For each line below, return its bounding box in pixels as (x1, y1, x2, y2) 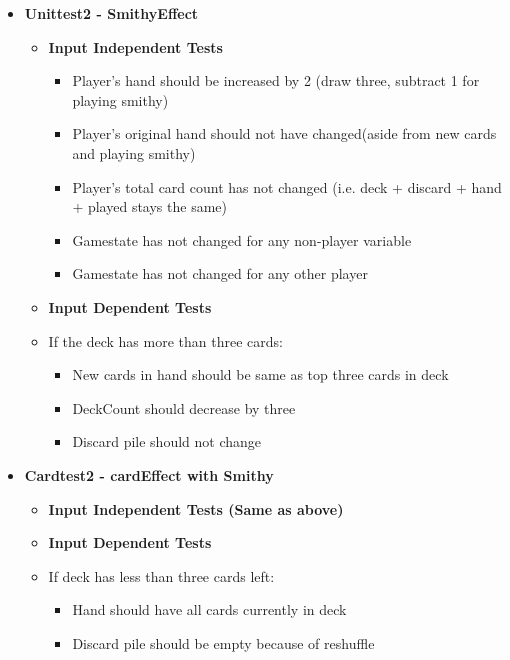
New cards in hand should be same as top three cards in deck (72, 364, 449, 385)
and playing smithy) (72, 142, 196, 163)
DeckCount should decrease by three (72, 397, 296, 418)
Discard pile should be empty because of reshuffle (72, 632, 375, 653)
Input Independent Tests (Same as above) (48, 498, 344, 519)
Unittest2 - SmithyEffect (24, 3, 199, 23)
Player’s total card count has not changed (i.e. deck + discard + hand (72, 176, 502, 197)
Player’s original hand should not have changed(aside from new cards (72, 123, 497, 144)
